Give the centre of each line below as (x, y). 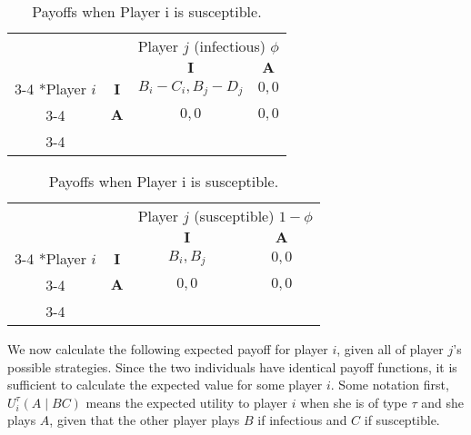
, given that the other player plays (145, 420)
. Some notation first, (390, 385)
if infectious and (302, 420)
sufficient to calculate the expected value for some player (165, 385)
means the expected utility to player (186, 402)
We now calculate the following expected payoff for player (168, 349)
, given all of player (390, 349)
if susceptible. (402, 420)
